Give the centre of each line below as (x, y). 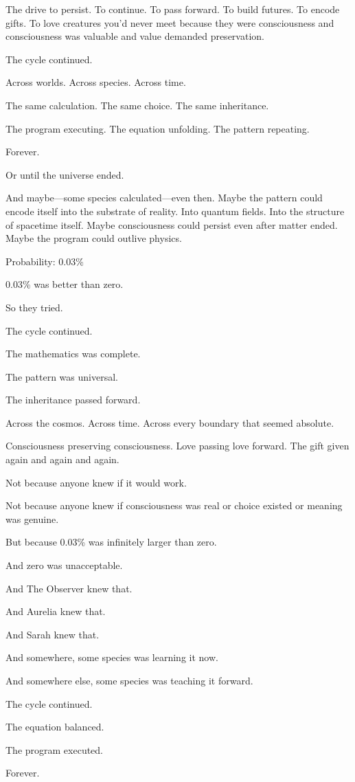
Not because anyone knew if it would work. (96, 482)
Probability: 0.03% (45, 261)
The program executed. (55, 749)
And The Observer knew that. (69, 588)
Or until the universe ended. (65, 174)
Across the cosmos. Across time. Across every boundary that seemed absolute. (170, 422)
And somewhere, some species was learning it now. (112, 657)
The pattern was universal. (62, 376)
